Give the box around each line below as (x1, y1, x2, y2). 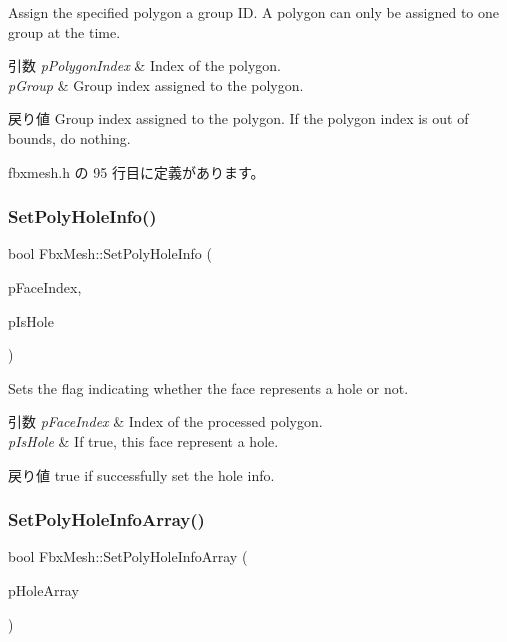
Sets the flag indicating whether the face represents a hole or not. (8, 377, 409, 398)
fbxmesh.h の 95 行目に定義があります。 (8, 161, 265, 182)
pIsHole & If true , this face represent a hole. (8, 430, 279, 451)
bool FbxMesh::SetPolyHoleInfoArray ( (8, 546, 248, 567)
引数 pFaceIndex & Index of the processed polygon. (8, 411, 323, 432)
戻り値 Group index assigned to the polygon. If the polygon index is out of (8, 108, 469, 129)
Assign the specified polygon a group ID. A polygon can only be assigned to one (8, 2, 500, 22)
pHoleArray (8, 579, 79, 600)
